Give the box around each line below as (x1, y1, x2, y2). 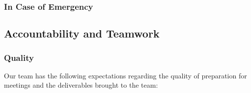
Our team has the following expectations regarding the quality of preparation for (4, 70, 247, 80)
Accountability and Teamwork (4, 26, 160, 41)
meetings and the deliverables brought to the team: (4, 80, 158, 90)
